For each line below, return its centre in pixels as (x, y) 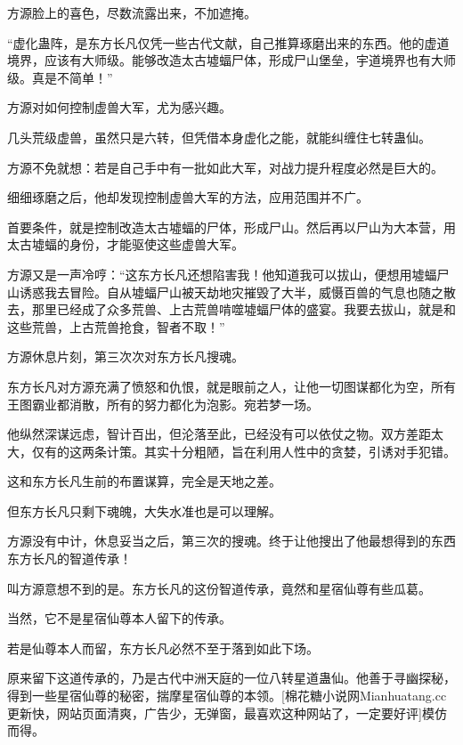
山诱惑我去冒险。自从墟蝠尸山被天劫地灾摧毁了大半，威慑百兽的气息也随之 (225, 292)
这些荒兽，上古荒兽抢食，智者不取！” (116, 326)
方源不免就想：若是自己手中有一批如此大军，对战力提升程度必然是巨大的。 (225, 167)
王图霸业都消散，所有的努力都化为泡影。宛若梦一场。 (163, 404)
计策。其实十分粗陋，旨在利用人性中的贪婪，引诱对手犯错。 (281, 451)
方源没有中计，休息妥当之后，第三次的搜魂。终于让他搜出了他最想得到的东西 (231, 541)
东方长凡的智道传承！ (69, 559)
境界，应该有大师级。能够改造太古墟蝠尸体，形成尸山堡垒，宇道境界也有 (219, 60)
